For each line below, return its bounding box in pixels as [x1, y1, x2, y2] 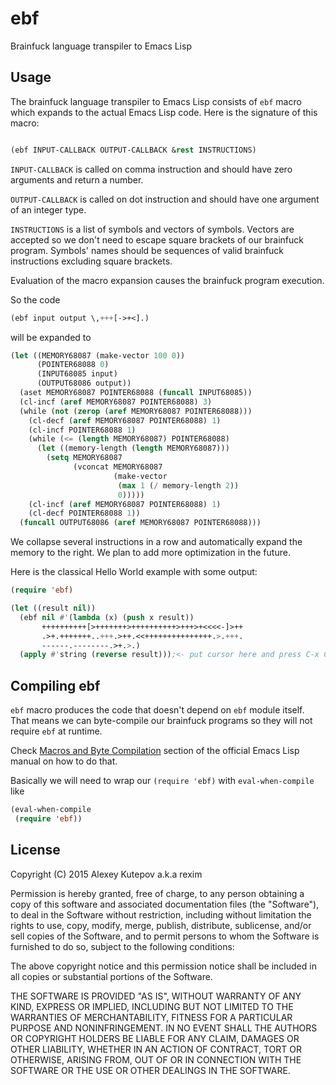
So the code [10, 293, 61, 306]
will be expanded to [10, 331, 92, 343]
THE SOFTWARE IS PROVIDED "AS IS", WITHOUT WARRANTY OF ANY [10, 990, 302, 1002]
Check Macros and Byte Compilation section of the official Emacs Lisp [10, 745, 300, 757]
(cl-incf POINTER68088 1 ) [28, 425, 137, 435]
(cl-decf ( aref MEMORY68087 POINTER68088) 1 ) [28, 415, 222, 426]
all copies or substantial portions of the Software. [10, 970, 213, 982]
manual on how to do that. [10, 755, 118, 767]
